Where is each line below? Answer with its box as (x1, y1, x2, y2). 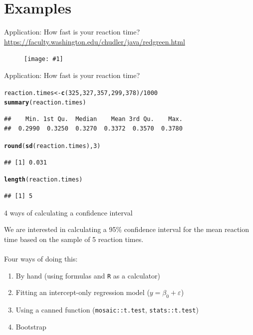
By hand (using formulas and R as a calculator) (15, 270, 161, 280)
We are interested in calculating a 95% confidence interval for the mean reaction (4, 224, 250, 234)
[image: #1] (24, 55, 63, 63)
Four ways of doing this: (4, 253, 78, 263)
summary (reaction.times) (4, 99, 86, 106)
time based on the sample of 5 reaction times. (4, 233, 144, 244)
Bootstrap (15, 321, 46, 331)
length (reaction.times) (4, 176, 83, 183)
